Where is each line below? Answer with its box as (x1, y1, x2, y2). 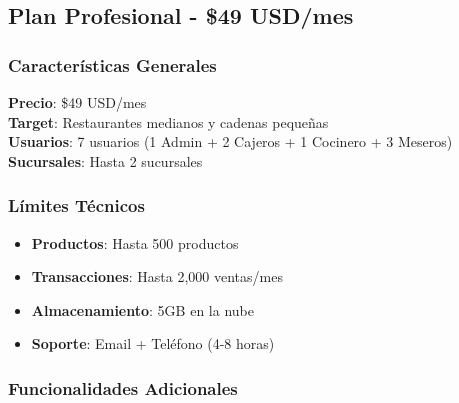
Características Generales (8, 52, 217, 77)
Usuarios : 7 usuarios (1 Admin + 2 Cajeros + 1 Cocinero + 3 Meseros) (8, 131, 453, 152)
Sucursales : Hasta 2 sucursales (8, 150, 203, 171)
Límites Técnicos (8, 193, 145, 218)
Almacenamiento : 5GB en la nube (31, 299, 254, 320)
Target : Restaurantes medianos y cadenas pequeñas (8, 111, 329, 132)
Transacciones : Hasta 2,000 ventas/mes (31, 266, 283, 287)
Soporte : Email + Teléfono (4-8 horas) (31, 333, 275, 354)
